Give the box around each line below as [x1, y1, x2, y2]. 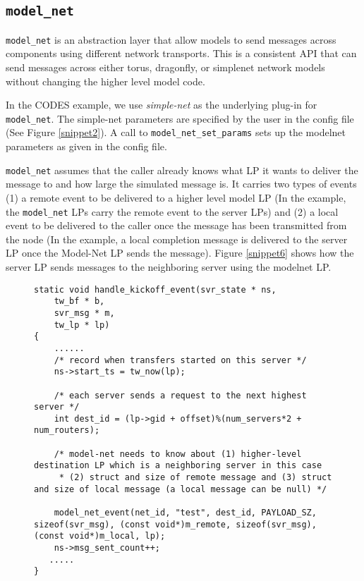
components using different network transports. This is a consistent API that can [6, 46, 357, 61]
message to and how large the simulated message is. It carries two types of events [6, 176, 357, 191]
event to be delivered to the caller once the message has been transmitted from [6, 218, 347, 233]
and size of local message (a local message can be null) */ [34, 484, 327, 494]
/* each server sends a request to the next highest [54, 390, 307, 400]
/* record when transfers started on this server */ [54, 355, 307, 365]
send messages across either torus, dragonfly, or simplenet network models [6, 60, 325, 75]
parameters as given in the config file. [6, 139, 167, 154]
